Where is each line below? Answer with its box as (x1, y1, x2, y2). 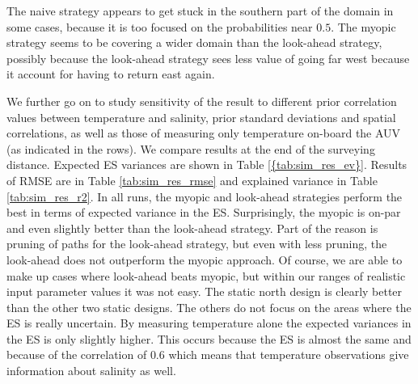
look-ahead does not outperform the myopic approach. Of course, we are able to (6, 251, 403, 268)
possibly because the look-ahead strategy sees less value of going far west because (6, 49, 410, 66)
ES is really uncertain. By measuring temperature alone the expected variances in (6, 314, 412, 331)
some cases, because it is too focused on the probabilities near (6, 18, 313, 35)
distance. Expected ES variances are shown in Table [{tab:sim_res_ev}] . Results (6, 156, 407, 173)
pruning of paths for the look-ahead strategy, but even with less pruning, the (6, 235, 387, 252)
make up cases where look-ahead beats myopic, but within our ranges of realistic (6, 267, 406, 284)
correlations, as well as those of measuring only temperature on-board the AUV (6, 124, 401, 141)
